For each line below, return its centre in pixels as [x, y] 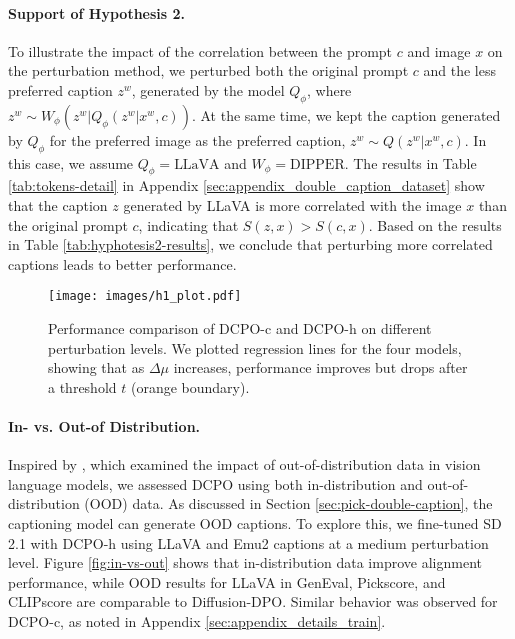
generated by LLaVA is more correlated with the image [292, 204]
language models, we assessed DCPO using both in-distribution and [215, 483]
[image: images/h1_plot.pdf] [145, 296]
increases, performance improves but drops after [320, 367]
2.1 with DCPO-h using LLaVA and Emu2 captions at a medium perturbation [248, 542]
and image [439, 50]
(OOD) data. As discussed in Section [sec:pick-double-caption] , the [288, 503]
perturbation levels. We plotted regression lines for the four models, [255, 347]
